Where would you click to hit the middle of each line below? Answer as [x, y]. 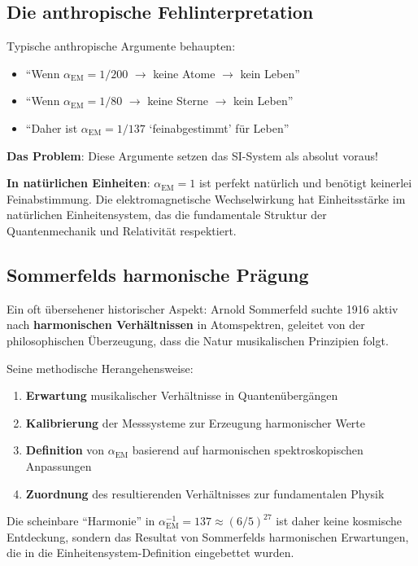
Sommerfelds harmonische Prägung [158, 274]
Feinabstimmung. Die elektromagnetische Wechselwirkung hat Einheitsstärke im [206, 198]
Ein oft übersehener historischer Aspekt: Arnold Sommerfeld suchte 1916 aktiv [202, 308]
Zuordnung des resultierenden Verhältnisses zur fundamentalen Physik [205, 493]
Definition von [65, 450]
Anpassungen [59, 465]
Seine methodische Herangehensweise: [100, 368]
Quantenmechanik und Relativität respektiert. [122, 230]
